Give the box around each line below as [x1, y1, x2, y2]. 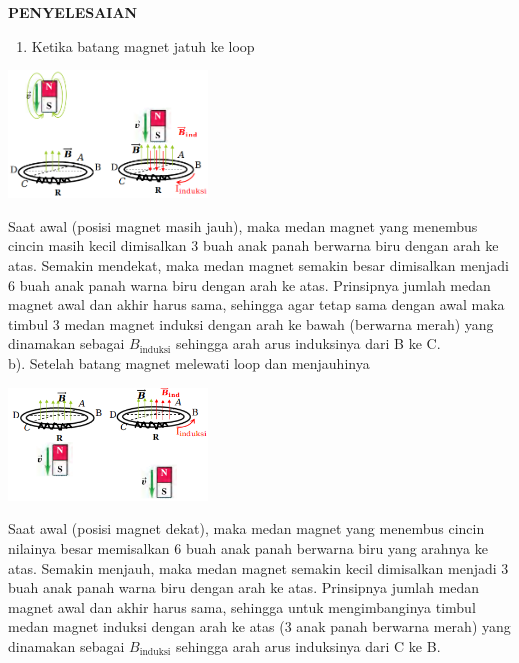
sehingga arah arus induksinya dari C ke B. [175, 635, 441, 656]
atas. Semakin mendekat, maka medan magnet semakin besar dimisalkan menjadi [8, 255, 509, 276]
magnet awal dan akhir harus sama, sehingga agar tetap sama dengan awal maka [8, 294, 505, 315]
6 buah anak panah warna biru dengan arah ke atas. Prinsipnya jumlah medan [8, 274, 491, 295]
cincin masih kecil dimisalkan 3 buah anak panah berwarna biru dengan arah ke [8, 235, 499, 256]
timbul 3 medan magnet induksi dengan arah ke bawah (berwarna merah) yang [8, 313, 494, 334]
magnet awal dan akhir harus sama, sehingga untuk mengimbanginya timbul [8, 596, 476, 617]
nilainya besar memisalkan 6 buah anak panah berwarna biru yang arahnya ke [8, 537, 488, 558]
